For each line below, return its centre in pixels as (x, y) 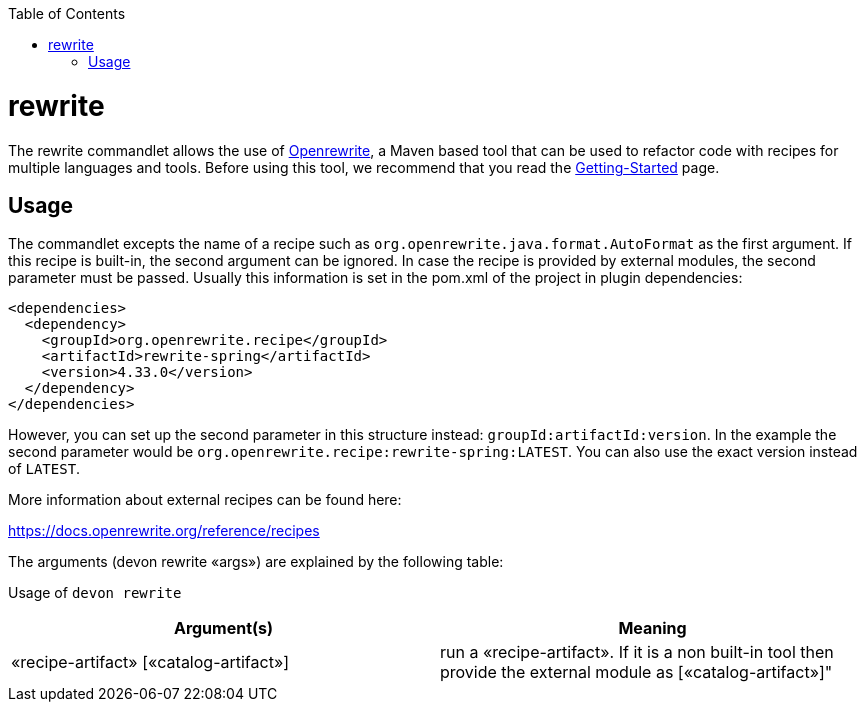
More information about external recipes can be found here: (205, 500)
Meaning (652, 628)
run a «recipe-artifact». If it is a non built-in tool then (637, 652)
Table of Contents (67, 13)
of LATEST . (44, 469)
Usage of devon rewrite (95, 593)
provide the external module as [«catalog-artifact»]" (636, 672)
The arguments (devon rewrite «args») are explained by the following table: (256, 562)
